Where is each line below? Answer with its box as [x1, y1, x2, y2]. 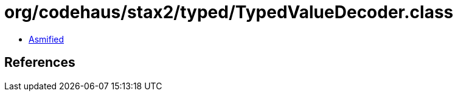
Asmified [29, 33, 64, 44]
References [4, 55, 75, 70]
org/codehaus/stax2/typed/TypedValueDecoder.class [4, 2, 454, 22]
